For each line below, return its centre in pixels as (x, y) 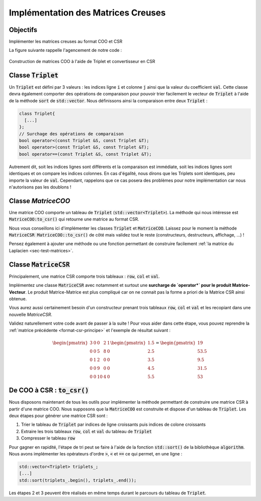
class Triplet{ (37, 113)
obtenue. (18, 298)
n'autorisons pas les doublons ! (40, 187)
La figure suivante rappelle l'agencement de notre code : (65, 50)
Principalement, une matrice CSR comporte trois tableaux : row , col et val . (84, 276)
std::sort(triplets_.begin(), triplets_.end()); (78, 480)
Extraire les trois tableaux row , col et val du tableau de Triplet (87, 431)
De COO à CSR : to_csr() (49, 390)
